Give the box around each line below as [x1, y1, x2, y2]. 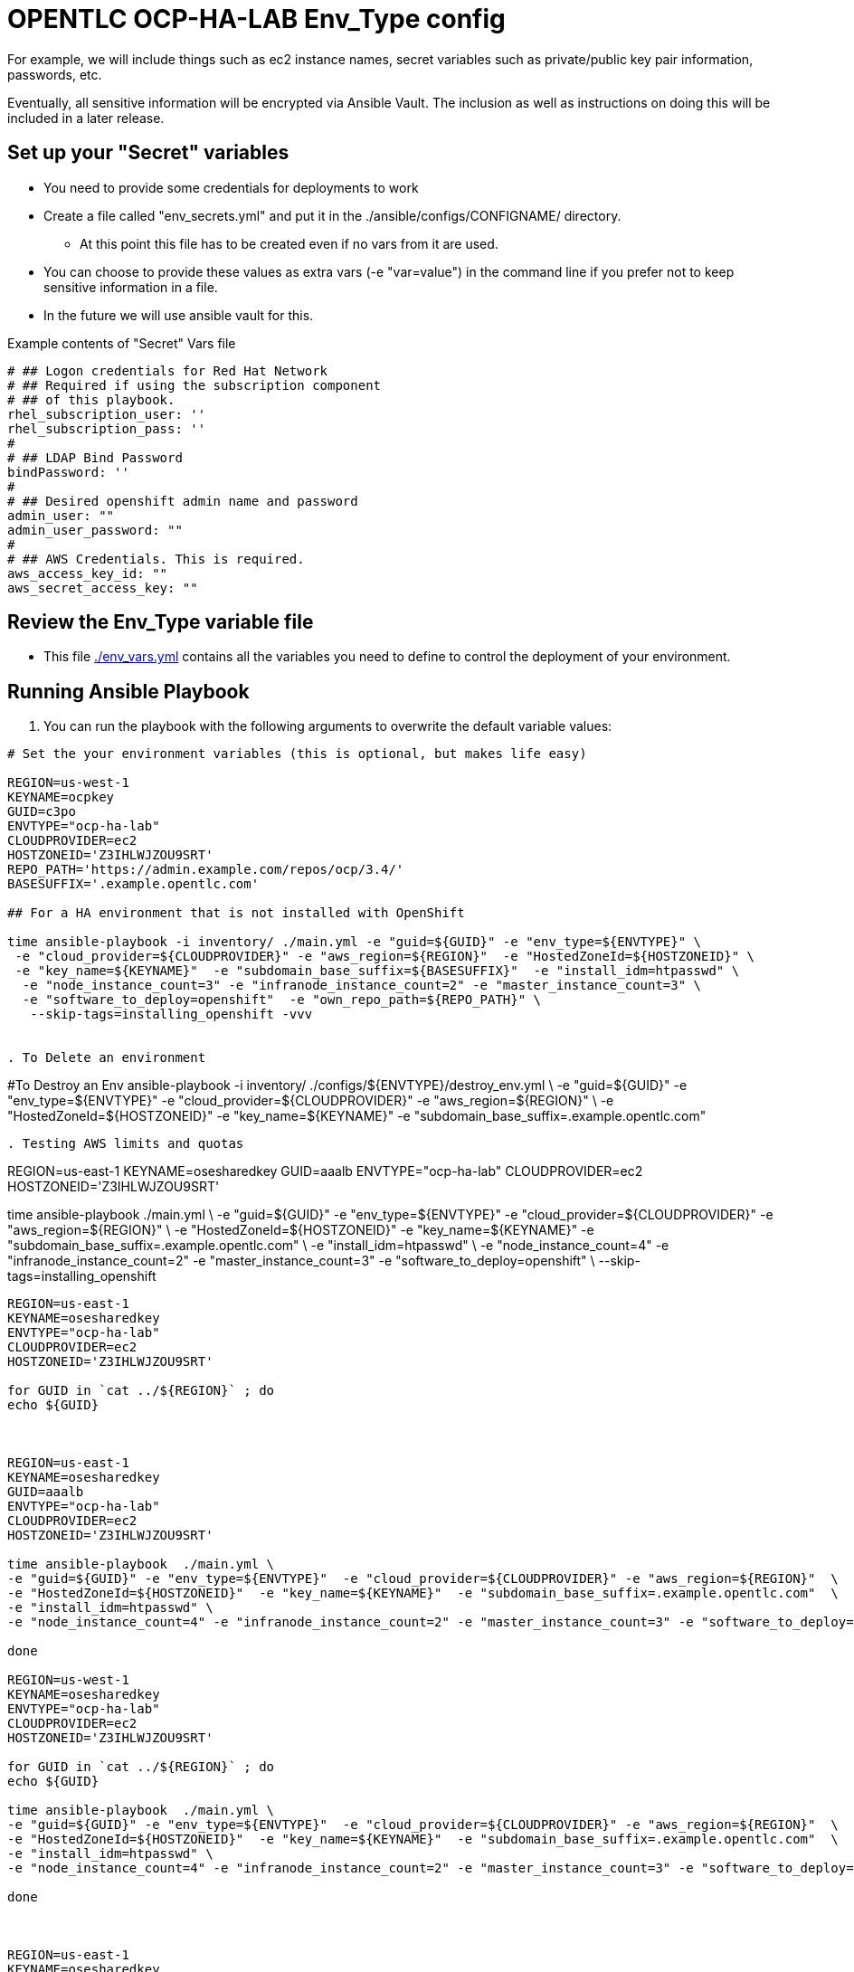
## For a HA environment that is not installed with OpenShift [7, 905, 465, 921]
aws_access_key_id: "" [7, 565, 168, 581]
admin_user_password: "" [7, 522, 183, 537]
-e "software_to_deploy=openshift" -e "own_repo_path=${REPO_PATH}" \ [22, 992, 542, 1008]
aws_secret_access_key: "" [7, 580, 198, 595]
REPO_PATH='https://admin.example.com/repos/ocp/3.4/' [7, 862, 404, 877]
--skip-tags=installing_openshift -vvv [30, 1007, 313, 1022]
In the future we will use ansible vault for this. [43, 307, 314, 323]
